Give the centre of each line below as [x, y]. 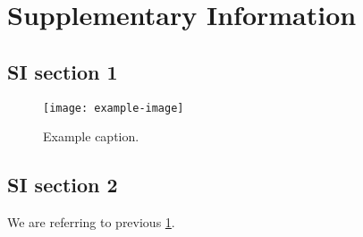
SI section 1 [63, 71]
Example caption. [91, 136]
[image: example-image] [114, 108]
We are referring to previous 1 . [91, 222]
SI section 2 [63, 185]
